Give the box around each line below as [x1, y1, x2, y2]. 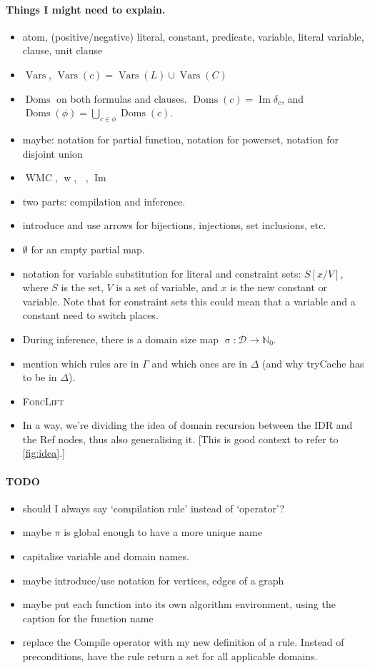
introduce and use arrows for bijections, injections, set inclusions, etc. [22, 218, 326, 233]
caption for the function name [22, 610, 154, 625]
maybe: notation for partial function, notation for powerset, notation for [22, 131, 339, 146]
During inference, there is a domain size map [22, 331, 219, 346]
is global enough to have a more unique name [64, 525, 262, 540]
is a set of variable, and [116, 280, 218, 295]
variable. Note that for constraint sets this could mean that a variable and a [22, 293, 356, 308]
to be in [22, 370, 57, 385]
